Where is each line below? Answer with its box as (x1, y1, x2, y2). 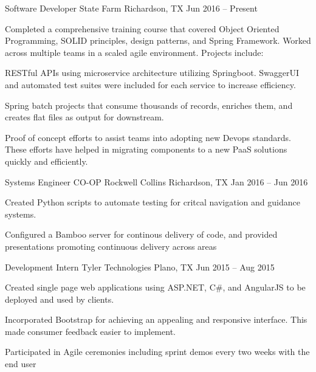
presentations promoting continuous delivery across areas (5, 239, 217, 252)
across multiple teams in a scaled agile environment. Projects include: (5, 46, 264, 58)
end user (5, 357, 36, 370)
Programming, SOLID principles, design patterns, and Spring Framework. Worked (5, 34, 311, 47)
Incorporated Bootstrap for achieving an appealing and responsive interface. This (5, 313, 307, 326)
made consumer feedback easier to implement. (5, 325, 176, 337)
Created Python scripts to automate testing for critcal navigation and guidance (5, 196, 300, 208)
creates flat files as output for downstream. (5, 111, 164, 123)
